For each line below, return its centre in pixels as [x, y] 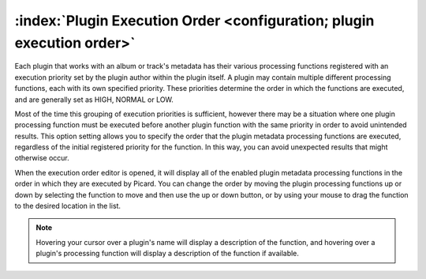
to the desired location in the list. [68, 206]
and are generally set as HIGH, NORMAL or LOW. [94, 100]
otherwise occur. [42, 158]
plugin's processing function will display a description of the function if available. [168, 254]
